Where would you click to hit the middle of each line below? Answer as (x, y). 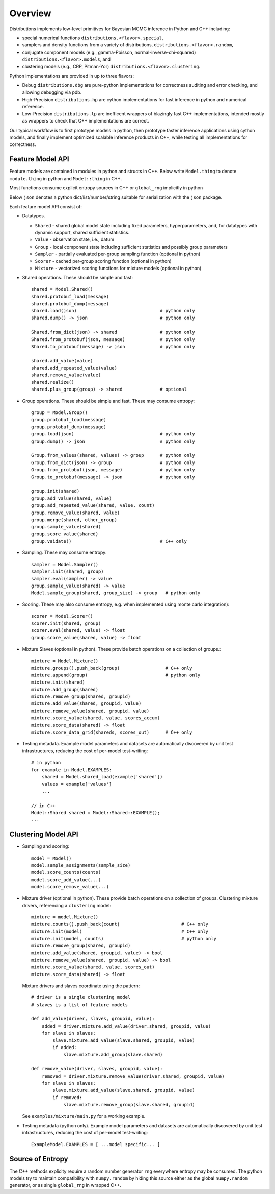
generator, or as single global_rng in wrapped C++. (65, 1185)
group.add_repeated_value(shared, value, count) (93, 506)
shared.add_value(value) (62, 361)
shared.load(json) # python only (113, 311)
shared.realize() (53, 382)
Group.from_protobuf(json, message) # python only (113, 470)
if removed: (67, 1097)
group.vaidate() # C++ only (109, 541)
